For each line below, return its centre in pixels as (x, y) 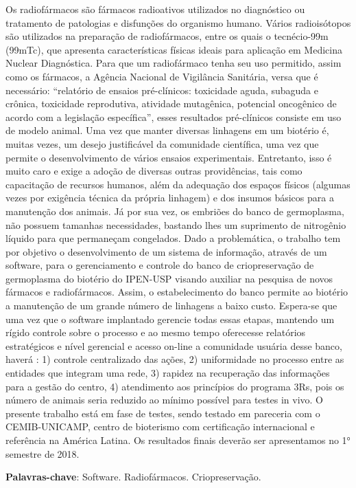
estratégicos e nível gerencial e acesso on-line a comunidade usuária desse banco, (174, 345)
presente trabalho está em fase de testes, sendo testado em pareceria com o (163, 413)
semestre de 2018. (43, 453)
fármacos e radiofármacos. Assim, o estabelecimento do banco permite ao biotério (177, 292)
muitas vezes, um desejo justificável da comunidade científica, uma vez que (162, 143)
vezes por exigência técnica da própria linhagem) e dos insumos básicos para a (170, 198)
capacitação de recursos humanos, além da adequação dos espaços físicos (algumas (178, 184)
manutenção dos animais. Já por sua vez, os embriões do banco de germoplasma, (175, 211)
